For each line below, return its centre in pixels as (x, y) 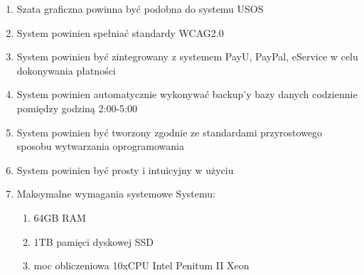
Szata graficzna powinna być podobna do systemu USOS (140, 9)
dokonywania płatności (66, 70)
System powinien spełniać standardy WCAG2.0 (120, 32)
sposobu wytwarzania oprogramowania (100, 146)
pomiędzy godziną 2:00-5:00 (77, 108)
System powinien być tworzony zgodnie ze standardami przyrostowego (170, 132)
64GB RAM (60, 217)
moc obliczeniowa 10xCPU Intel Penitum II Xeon (141, 265)
